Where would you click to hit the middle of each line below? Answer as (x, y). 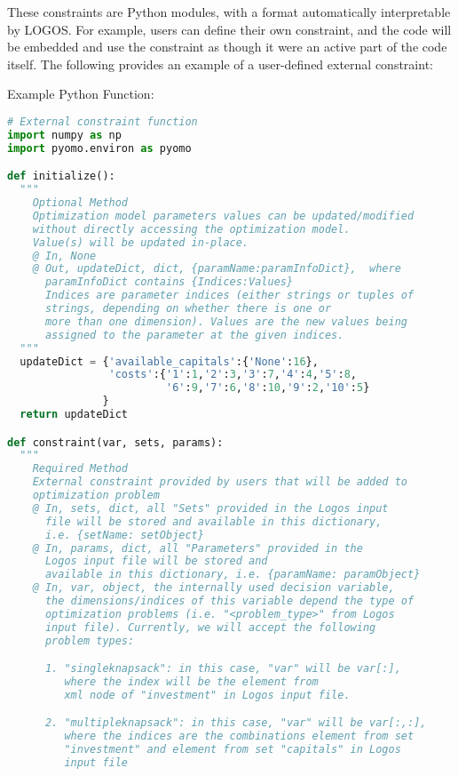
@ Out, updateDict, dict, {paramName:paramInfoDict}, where (217, 269)
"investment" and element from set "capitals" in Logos (233, 750)
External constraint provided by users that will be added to (220, 482)
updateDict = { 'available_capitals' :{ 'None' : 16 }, (169, 361)
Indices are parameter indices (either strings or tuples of (229, 296)
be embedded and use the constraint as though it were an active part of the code (227, 47)
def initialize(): (61, 176)
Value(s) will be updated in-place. (141, 242)
